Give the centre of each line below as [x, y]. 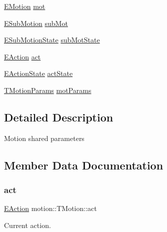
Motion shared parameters [44, 138]
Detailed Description [59, 117]
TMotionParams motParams [48, 90]
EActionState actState [38, 73]
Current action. [27, 225]
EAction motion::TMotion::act [50, 208]
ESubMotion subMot [36, 23]
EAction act [22, 56]
